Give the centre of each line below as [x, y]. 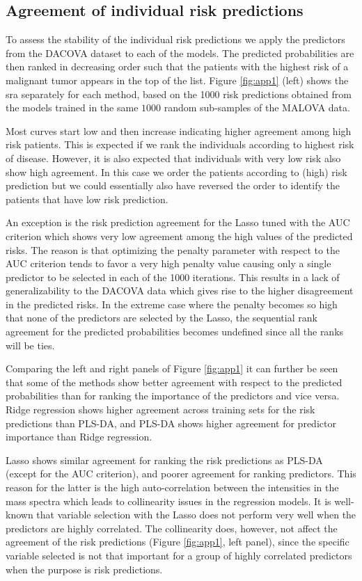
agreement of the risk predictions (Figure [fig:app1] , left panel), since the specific [178, 542]
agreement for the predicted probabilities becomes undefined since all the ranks [175, 332]
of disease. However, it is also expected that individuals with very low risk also [173, 158]
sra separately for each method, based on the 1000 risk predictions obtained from [179, 94]
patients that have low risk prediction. [87, 199]
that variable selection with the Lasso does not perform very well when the [196, 515]
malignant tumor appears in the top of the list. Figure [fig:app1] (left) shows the [177, 80]
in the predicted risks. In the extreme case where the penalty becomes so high [172, 304]
